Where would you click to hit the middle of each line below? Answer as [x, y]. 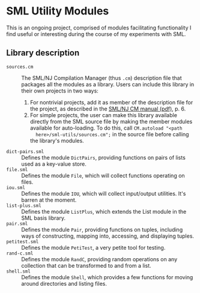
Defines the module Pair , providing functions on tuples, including [102, 229]
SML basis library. [44, 218]
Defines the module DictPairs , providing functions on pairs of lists [104, 157]
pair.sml [17, 223]
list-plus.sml [24, 205]
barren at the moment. [49, 200]
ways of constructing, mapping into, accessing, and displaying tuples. [108, 236]
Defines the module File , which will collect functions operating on [103, 175]
